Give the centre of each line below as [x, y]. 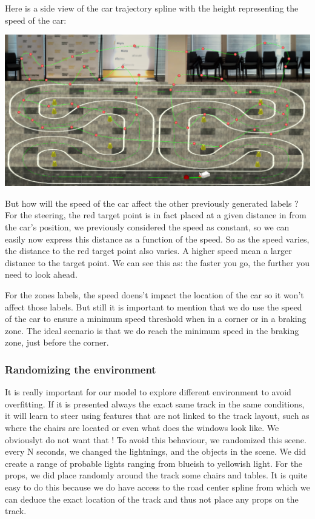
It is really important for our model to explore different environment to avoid [148, 392]
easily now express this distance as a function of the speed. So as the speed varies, [157, 239]
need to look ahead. [41, 274]
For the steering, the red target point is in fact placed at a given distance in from [156, 215]
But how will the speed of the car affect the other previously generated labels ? [152, 203]
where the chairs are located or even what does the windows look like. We [142, 427]
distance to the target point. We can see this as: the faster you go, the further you [157, 262]
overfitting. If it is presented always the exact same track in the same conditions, [155, 403]
